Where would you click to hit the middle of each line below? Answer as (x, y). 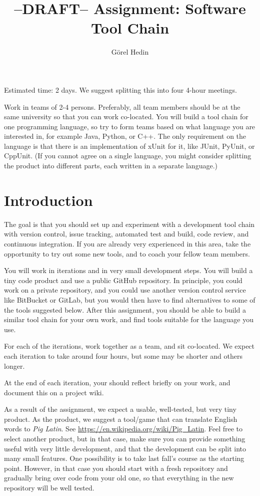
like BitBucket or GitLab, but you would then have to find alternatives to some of (130, 299)
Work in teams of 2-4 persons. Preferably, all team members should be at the (122, 106)
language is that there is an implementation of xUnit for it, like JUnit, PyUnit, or (129, 146)
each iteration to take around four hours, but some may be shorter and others (123, 355)
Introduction (48, 200)
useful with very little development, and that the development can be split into (125, 448)
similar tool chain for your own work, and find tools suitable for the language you (129, 319)
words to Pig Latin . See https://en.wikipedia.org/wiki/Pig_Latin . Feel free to (123, 429)
